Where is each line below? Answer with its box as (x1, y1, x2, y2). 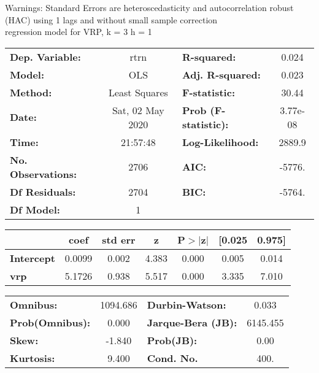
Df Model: (10, 202, 60, 217)
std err (102, 232, 136, 247)
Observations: (10, 166, 77, 181)
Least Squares (108, 85, 168, 99)
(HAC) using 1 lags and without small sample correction (5, 13, 218, 26)
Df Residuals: (10, 184, 76, 199)
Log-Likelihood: (182, 134, 259, 149)
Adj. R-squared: (182, 67, 261, 82)
